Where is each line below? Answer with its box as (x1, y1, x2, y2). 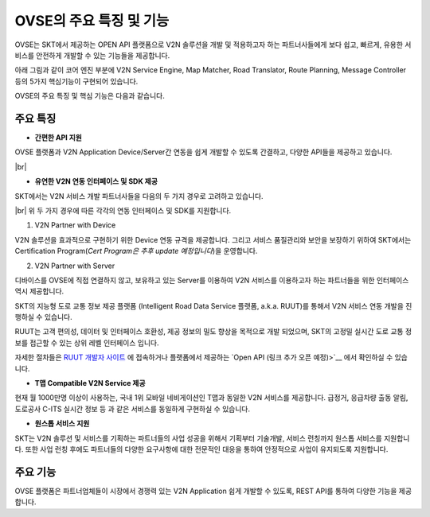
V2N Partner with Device (34, 220, 116, 230)
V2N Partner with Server (34, 261, 115, 270)
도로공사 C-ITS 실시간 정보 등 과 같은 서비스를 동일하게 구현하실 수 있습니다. (14, 404, 251, 414)
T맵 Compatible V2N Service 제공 (34, 379, 147, 388)
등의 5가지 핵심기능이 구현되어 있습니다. (14, 76, 139, 86)
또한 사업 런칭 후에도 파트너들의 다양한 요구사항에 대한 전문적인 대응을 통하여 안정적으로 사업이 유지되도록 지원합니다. (25, 445, 389, 453)
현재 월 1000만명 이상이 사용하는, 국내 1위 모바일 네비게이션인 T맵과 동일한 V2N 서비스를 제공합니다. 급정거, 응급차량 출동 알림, (14, 393, 408, 402)
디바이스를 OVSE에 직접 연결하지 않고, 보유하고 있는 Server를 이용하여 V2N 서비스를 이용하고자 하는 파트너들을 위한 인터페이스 (14, 275, 409, 285)
